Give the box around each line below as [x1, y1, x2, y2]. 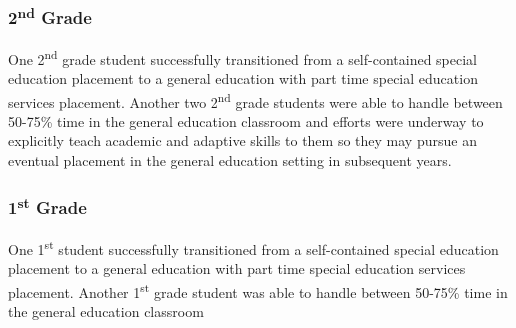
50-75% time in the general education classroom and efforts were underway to [8, 110, 484, 131]
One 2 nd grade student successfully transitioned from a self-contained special [8, 45, 478, 69]
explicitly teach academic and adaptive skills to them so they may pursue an [8, 130, 477, 151]
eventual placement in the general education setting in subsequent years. [8, 149, 452, 170]
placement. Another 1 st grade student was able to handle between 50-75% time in [8, 279, 508, 302]
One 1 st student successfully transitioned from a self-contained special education [8, 236, 499, 259]
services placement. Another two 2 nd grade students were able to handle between [8, 88, 503, 112]
